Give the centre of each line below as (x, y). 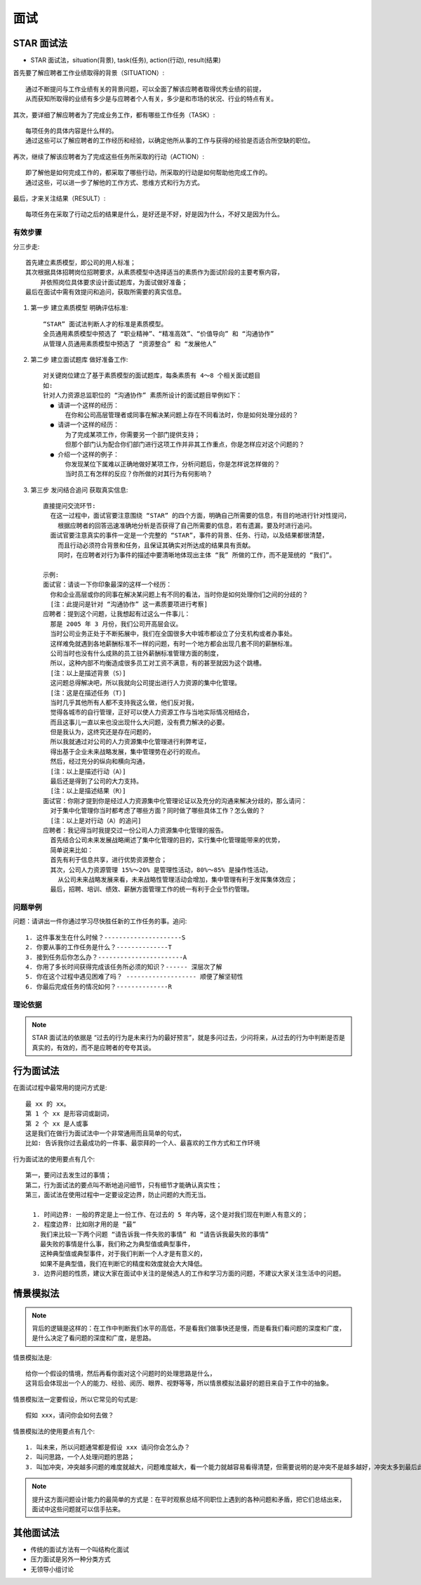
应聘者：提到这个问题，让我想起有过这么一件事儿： (117, 614)
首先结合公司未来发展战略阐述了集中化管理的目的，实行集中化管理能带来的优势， (167, 840)
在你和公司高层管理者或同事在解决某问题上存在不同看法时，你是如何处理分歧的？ (182, 415)
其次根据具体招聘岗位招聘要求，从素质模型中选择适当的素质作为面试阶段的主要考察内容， (154, 273)
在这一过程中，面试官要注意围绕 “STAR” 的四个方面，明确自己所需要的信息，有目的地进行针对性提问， (200, 516)
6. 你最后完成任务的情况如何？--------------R (99, 986)
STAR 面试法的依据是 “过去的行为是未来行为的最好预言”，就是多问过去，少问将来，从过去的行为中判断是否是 (188, 1038)
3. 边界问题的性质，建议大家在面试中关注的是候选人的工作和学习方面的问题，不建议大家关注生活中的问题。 (189, 1274)
